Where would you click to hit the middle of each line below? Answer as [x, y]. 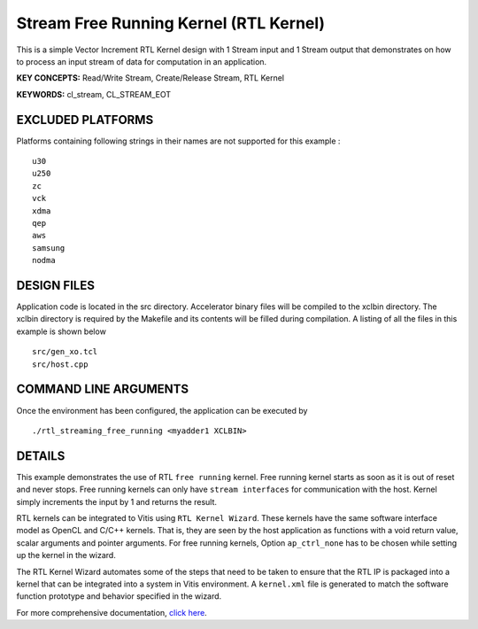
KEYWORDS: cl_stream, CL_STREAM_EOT [94, 94]
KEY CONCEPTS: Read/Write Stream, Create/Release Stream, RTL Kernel [150, 78]
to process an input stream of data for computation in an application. [142, 61]
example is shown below [61, 331]
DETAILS [41, 456]
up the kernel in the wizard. [66, 555]
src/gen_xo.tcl [65, 352]
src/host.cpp [60, 364]
